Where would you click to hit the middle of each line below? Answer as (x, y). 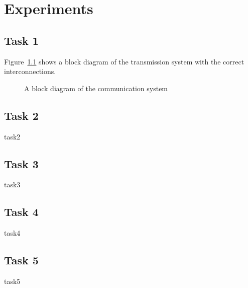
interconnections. (30, 71)
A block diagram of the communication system (96, 88)
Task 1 (21, 40)
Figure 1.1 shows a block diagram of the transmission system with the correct (124, 61)
